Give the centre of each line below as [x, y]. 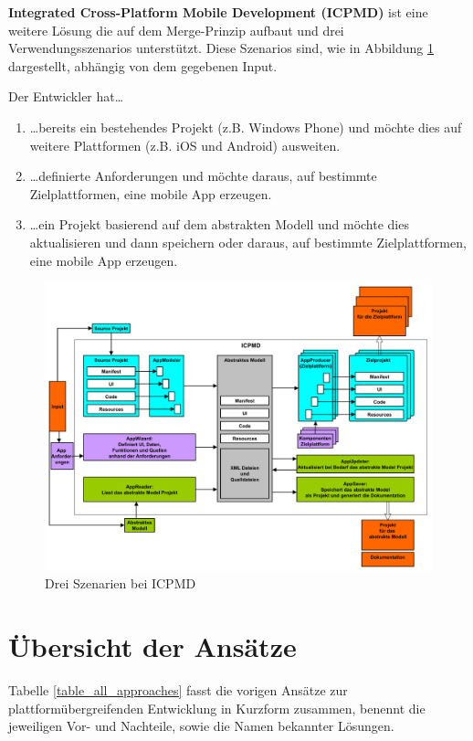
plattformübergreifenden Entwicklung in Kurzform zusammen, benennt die [217, 708]
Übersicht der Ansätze [152, 646]
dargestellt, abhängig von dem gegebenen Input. [143, 65]
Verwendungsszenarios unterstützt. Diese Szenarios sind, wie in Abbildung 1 [221, 48]
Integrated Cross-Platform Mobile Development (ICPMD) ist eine [218, 12]
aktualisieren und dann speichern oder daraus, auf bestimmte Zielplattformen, [248, 242]
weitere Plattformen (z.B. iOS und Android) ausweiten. [185, 145]
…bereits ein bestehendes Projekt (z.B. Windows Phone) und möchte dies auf [246, 127]
